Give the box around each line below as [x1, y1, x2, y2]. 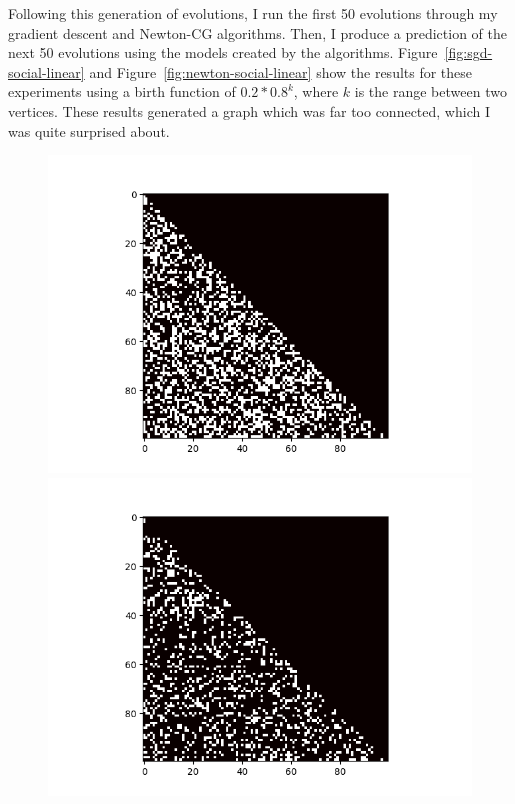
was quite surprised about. [8, 120, 170, 141]
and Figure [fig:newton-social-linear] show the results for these [89, 61, 473, 82]
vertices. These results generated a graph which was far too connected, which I [8, 100, 490, 121]
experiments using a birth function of [8, 81, 236, 102]
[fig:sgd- [444, 42, 493, 63]
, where [293, 81, 339, 102]
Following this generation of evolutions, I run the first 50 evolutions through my [8, 3, 498, 23]
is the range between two [354, 81, 507, 102]
